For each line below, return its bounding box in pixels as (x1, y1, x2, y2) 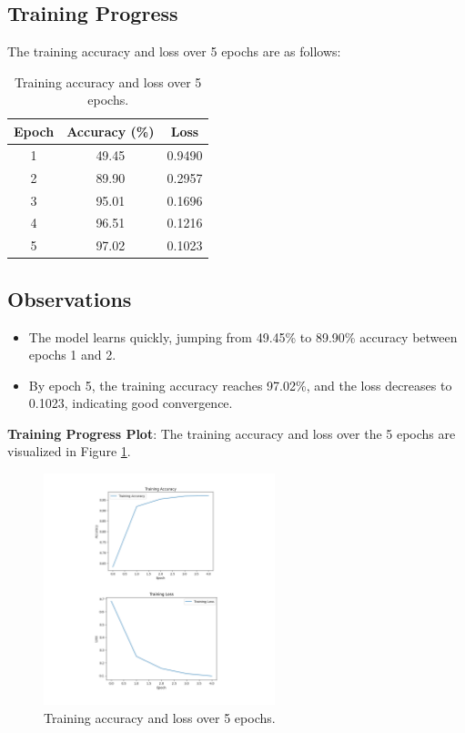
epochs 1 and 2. (28, 345, 116, 364)
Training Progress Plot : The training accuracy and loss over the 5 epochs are (7, 423, 456, 443)
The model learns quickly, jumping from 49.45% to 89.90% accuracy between (28, 327, 458, 346)
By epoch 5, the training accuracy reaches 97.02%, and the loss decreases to (28, 375, 452, 394)
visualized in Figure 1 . (7, 442, 131, 461)
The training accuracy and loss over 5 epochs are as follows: (7, 42, 341, 61)
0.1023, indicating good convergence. (28, 393, 233, 412)
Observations (7, 284, 132, 312)
